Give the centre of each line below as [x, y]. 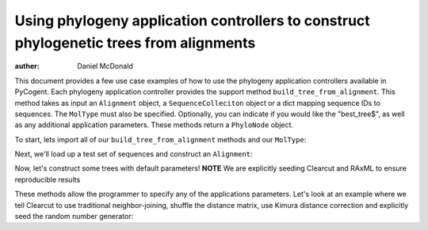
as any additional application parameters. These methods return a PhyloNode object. [154, 125]
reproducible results [48, 179]
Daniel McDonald [105, 66]
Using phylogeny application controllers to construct [192, 21]
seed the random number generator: [74, 217]
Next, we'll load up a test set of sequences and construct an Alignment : [134, 154]
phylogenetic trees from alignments [135, 43]
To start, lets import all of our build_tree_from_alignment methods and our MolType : [160, 139]
